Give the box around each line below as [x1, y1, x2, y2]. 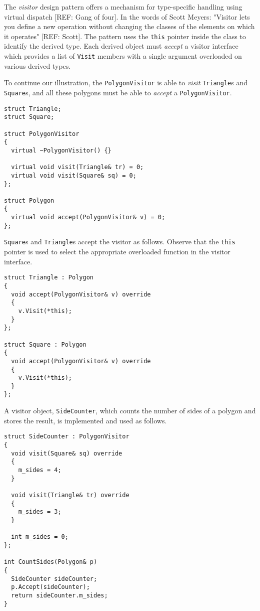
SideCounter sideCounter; [11, 575, 97, 582]
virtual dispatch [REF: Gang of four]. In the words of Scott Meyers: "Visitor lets [4, 11, 250, 22]
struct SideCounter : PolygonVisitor [4, 433, 129, 440]
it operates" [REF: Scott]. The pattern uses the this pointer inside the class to [4, 31, 246, 41]
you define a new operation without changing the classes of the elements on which [4, 21, 255, 32]
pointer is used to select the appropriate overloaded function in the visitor [4, 246, 230, 257]
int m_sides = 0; [11, 533, 68, 541]
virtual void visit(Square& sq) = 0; [11, 172, 136, 179]
